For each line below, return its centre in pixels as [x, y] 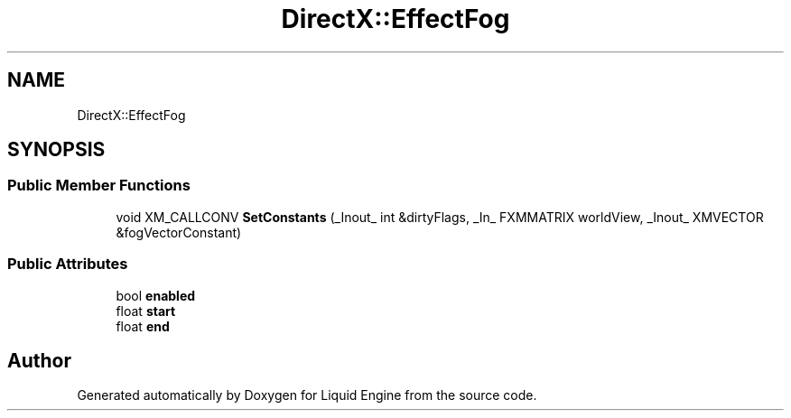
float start [146, 311]
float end [143, 326]
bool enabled [156, 295]
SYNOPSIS [56, 150]
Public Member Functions [99, 186]
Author [39, 360]
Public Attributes [68, 264]
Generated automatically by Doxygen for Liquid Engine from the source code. [307, 395]
